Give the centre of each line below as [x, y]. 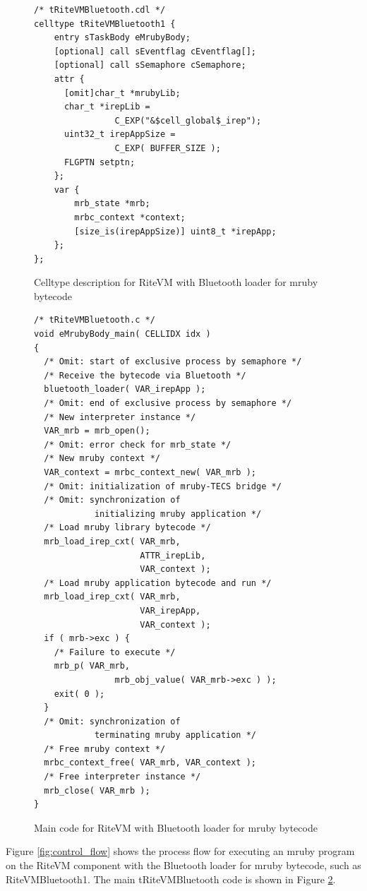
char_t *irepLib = [107, 107]
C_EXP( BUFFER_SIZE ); [168, 148]
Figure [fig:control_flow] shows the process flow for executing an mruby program [180, 851]
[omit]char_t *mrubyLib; [122, 93]
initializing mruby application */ [178, 514]
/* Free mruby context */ [105, 749]
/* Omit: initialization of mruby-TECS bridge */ [163, 486]
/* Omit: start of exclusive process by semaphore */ [173, 362]
